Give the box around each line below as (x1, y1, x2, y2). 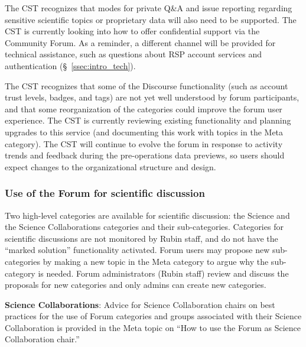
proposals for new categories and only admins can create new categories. (5, 278, 266, 291)
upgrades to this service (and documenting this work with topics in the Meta (5, 125, 284, 138)
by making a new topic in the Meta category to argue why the (43, 255, 269, 267)
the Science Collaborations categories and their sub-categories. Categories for (5, 220, 284, 233)
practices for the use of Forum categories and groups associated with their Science (5, 310, 302, 322)
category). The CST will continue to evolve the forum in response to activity (5, 137, 283, 150)
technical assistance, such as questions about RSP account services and (5, 48, 262, 60)
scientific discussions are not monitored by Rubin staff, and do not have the (5, 232, 278, 244)
